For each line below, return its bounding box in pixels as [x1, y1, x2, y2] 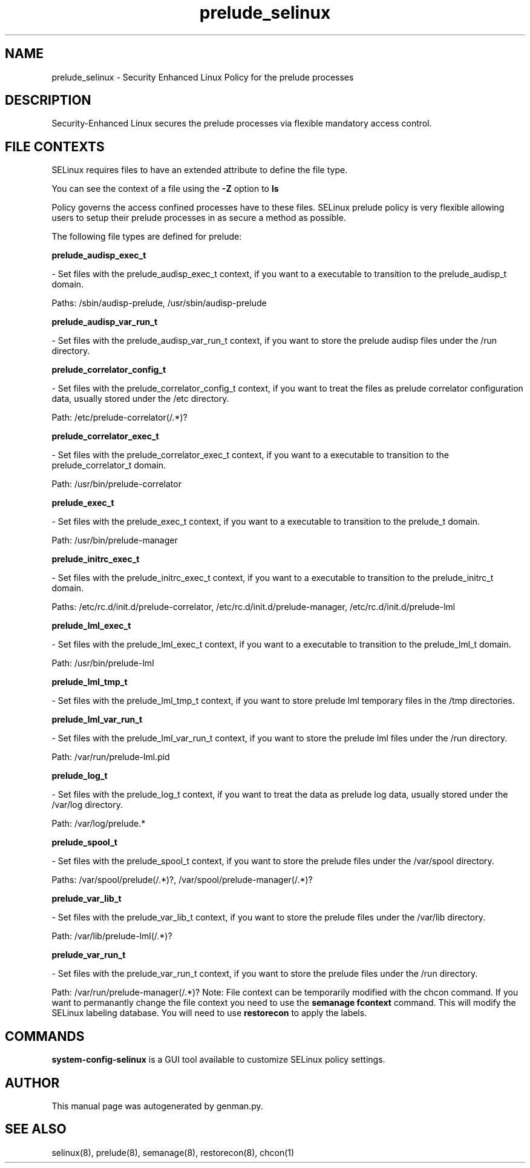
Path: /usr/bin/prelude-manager [51, 535, 178, 546]
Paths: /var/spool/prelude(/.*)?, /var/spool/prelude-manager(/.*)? [51, 874, 313, 885]
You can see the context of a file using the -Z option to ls [51, 183, 279, 194]
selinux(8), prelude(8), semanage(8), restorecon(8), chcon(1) [51, 1147, 295, 1158]
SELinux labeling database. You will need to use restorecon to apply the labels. [51, 1008, 367, 1019]
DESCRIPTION [5, 93, 91, 108]
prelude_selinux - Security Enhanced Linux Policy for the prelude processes [51, 71, 354, 82]
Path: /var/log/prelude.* [51, 818, 146, 829]
